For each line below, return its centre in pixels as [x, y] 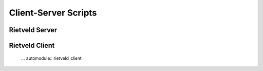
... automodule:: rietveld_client [51, 58]
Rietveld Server [33, 30]
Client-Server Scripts [53, 13]
